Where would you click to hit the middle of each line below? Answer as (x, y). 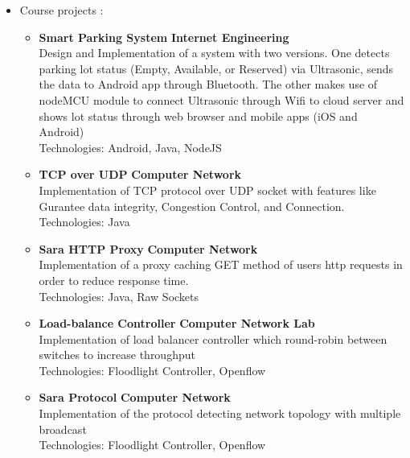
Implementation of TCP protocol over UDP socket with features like (207, 190)
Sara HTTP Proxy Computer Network (148, 248)
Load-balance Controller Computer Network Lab (177, 323)
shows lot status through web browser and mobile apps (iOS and (198, 116)
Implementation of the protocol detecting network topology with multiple (220, 413)
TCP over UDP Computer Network (140, 174)
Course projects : (61, 10)
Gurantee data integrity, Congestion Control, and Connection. (192, 206)
